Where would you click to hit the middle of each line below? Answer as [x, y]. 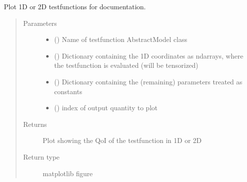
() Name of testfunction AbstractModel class [121, 39]
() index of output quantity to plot [106, 108]
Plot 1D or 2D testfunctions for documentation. [75, 6]
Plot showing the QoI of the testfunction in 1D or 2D [122, 140]
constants [68, 91]
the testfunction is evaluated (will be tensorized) [126, 65]
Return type [41, 156]
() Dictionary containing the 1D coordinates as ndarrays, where [149, 55]
